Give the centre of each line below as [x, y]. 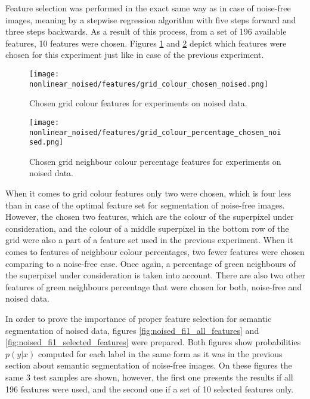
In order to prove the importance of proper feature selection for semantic [139, 318]
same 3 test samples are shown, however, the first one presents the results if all [149, 377]
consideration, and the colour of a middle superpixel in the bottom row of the [147, 228]
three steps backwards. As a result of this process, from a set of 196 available [146, 31]
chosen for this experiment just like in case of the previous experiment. [135, 55]
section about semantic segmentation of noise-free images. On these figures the [149, 365]
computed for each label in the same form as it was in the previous [160, 353]
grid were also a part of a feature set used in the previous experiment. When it [149, 240]
